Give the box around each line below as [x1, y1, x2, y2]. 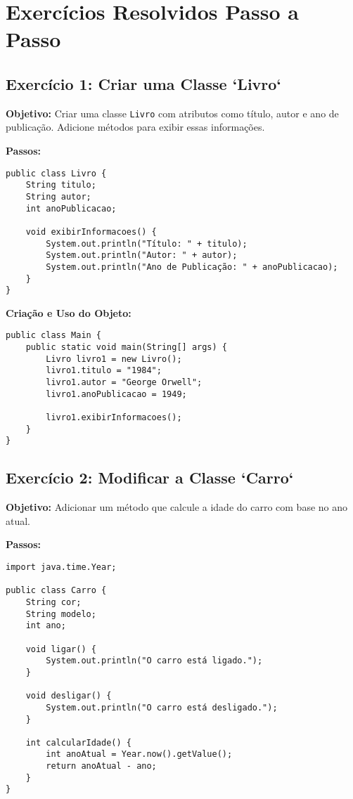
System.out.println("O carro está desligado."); [46, 702, 278, 713]
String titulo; [25, 180, 96, 190]
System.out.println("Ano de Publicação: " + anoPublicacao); [46, 261, 338, 272]
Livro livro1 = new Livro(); [46, 353, 182, 364]
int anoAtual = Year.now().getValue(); [46, 749, 233, 760]
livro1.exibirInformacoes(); [46, 413, 182, 423]
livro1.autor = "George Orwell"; [46, 377, 203, 388]
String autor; [25, 191, 91, 202]
